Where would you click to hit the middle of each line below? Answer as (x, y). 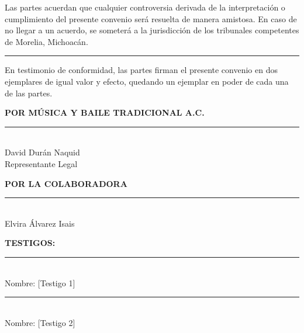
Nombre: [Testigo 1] (40, 282)
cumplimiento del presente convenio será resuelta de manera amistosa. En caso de (151, 18)
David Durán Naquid (42, 152)
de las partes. (29, 93)
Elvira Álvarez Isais (40, 223)
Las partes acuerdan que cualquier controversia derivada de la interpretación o (145, 7)
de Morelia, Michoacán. (46, 41)
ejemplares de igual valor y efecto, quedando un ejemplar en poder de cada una (147, 81)
